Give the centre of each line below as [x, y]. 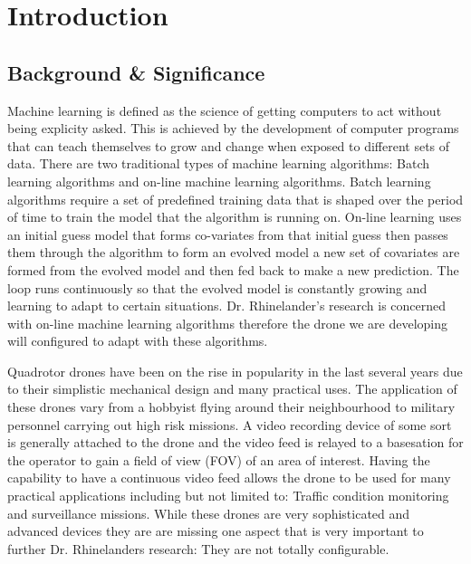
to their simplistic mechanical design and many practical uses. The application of [232, 389]
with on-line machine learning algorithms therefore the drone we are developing [228, 323]
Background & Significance [136, 72]
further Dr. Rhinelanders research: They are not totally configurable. [198, 548]
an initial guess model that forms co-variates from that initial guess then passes [228, 234]
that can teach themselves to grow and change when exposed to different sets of [229, 145]
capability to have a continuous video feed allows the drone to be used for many [229, 478]
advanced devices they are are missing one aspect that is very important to [216, 531]
